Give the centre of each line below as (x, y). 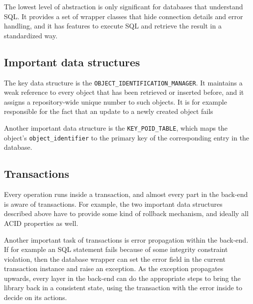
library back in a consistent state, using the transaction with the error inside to (123, 288)
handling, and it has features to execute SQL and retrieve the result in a (113, 26)
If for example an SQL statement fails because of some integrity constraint (116, 249)
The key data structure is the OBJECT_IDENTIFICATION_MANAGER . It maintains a (123, 82)
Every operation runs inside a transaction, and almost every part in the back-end (126, 194)
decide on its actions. (36, 297)
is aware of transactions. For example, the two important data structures (113, 204)
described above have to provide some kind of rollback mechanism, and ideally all (126, 213)
